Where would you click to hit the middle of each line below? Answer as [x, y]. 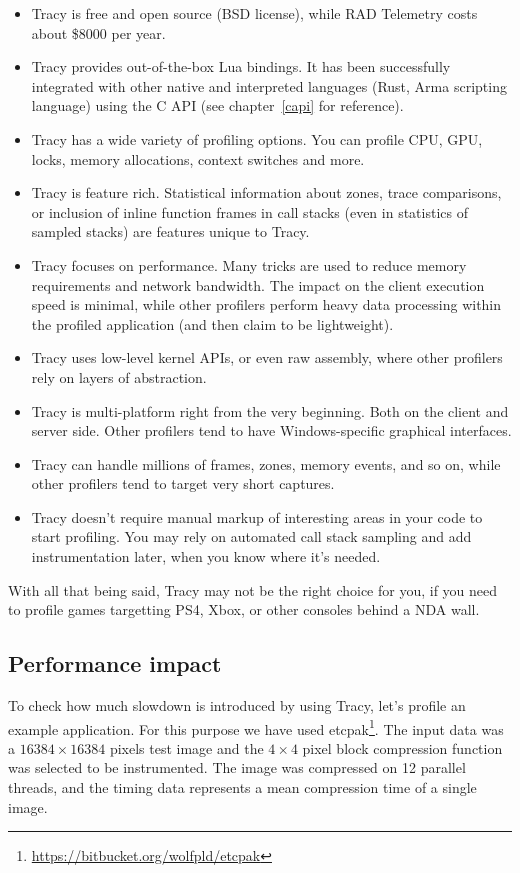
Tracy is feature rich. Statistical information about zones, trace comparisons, [266, 192]
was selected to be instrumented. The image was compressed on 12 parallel [237, 767]
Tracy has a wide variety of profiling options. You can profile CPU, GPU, [257, 138]
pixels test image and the [186, 747]
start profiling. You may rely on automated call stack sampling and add [251, 536]
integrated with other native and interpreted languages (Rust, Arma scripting [269, 85]
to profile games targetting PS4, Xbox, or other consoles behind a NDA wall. [244, 609]
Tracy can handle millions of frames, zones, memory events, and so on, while [266, 463]
